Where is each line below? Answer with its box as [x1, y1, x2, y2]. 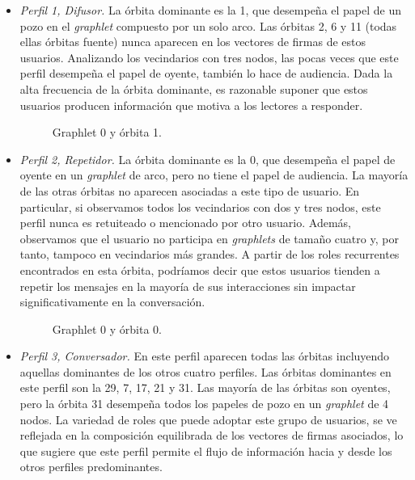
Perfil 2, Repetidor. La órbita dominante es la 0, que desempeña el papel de [19, 150, 396, 167]
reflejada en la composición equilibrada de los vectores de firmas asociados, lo [19, 427, 404, 444]
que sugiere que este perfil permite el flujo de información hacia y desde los [19, 442, 392, 459]
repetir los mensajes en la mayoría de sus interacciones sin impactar [19, 277, 356, 294]
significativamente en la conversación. [19, 293, 205, 310]
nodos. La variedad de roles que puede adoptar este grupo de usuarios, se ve [19, 411, 397, 427]
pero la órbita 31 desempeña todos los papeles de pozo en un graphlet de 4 [19, 395, 389, 412]
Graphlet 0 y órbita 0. [52, 320, 162, 337]
